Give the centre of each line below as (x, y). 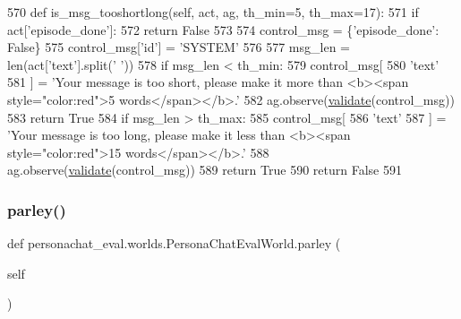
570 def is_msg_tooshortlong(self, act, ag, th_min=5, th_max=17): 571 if (213, 12)
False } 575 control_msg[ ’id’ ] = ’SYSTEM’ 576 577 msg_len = (179, 47)
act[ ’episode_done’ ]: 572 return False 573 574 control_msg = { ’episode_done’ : (223, 29)
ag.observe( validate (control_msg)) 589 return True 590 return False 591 (205, 170)
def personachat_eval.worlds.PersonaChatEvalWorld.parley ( (174, 243)
